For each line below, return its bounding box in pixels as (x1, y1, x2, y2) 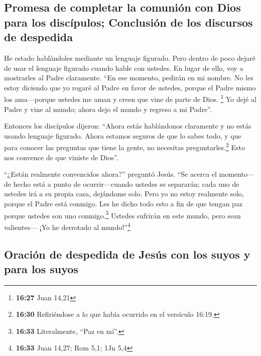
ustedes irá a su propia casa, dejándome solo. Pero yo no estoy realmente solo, (4, 188, 244, 199)
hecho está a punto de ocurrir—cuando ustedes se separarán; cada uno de (13, 178, 239, 189)
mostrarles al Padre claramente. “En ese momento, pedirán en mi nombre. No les (4, 72, 253, 83)
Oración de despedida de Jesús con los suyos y (4, 246, 250, 262)
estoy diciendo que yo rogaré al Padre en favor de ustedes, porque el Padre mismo (4, 82, 256, 92)
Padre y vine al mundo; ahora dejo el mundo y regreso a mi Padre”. (4, 103, 212, 114)
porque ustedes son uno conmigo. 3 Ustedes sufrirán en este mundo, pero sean (4, 208, 241, 220)
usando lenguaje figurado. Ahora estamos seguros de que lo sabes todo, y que (4, 130, 241, 141)
